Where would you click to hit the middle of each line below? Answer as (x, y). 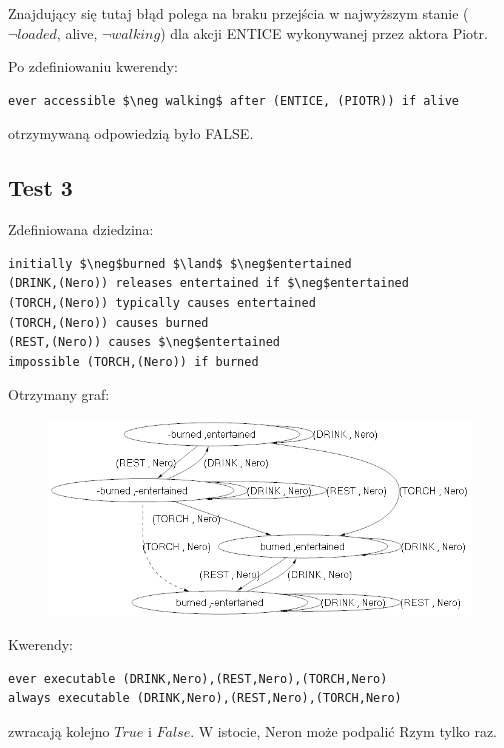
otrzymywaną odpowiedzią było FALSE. (131, 133)
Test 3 (40, 187)
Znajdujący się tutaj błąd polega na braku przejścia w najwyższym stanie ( (238, 13)
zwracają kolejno (59, 731)
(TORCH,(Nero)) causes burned (108, 322)
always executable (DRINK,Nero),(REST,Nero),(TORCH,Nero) (205, 698)
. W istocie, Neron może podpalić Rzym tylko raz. (343, 731)
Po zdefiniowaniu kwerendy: (93, 66)
